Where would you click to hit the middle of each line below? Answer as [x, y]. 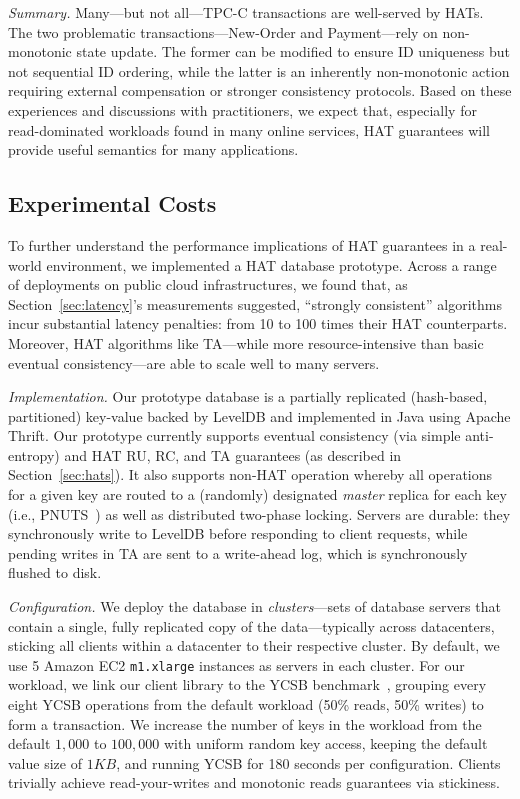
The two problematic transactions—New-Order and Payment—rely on [223, 31]
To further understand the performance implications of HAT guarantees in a [242, 244]
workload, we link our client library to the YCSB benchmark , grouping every [247, 684]
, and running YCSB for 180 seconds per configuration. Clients [308, 762]
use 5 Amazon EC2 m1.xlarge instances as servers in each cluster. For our [236, 664]
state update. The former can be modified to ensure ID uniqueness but [293, 51]
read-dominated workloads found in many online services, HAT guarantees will [249, 129]
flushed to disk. [55, 572]
